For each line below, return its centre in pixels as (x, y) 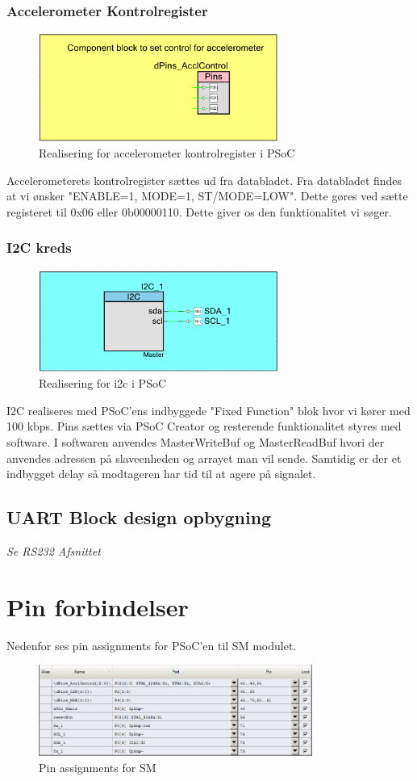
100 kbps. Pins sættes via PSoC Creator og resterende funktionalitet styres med (204, 426)
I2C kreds (39, 248)
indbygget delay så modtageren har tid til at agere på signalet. (161, 474)
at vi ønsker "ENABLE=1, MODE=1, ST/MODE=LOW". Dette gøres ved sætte (207, 196)
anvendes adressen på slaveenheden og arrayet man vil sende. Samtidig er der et (204, 458)
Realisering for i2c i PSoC (103, 383)
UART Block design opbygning (139, 517)
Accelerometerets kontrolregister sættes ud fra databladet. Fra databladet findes (204, 180)
